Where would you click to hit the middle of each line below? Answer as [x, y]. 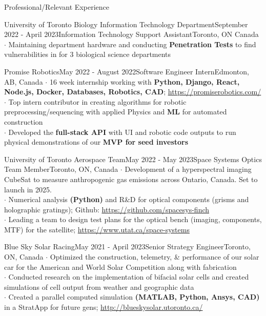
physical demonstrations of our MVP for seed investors [96, 142]
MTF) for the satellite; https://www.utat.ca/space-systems [97, 229]
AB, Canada [24, 81]
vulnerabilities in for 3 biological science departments [88, 54]
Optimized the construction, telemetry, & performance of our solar [155, 257]
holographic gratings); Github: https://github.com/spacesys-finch [107, 209]
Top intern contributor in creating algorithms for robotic [97, 101]
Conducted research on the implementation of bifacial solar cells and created [129, 277]
